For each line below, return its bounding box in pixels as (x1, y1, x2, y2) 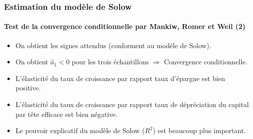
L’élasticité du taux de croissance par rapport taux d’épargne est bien (15, 73, 226, 83)
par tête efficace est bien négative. (15, 109, 118, 119)
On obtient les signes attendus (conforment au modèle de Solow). (15, 40, 211, 50)
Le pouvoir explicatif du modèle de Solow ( (15, 125, 145, 136)
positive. (15, 83, 41, 93)
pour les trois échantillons (72, 56, 149, 67)
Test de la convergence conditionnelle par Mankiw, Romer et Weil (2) (4, 21, 246, 31)
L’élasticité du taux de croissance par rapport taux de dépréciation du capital (15, 99, 249, 110)
